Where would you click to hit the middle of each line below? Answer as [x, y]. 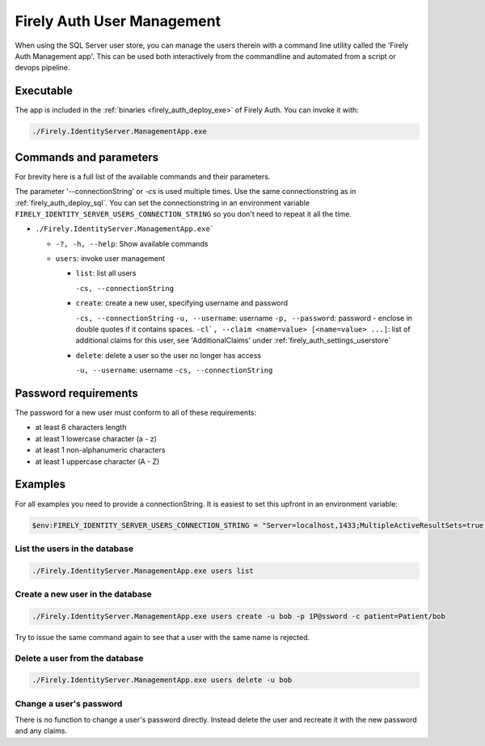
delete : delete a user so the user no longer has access [169, 355]
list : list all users [106, 273]
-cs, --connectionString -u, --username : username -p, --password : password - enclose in [244, 318]
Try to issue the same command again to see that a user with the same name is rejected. [162, 637]
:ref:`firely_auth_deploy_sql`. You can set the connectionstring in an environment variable [162, 203]
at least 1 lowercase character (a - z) [96, 438]
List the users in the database [74, 548]
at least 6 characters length [81, 428]
